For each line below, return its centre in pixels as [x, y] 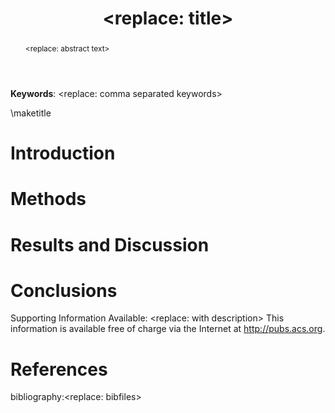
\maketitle [31, 113]
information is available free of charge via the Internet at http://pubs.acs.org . [168, 329]
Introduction [63, 153]
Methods [48, 199]
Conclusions [64, 290]
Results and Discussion [110, 244]
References [59, 369]
